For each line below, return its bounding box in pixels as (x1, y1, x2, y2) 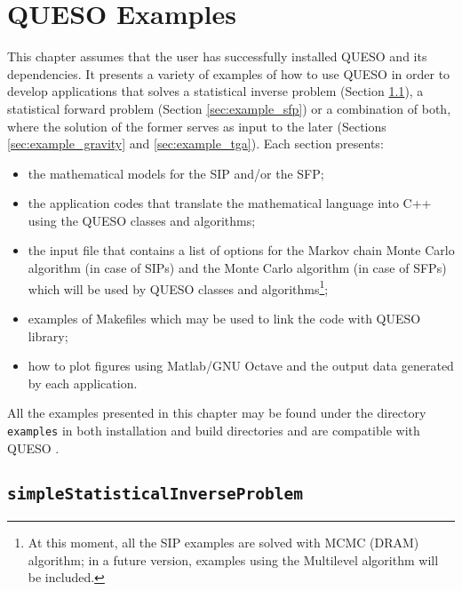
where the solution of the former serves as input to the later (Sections (7, 116, 386, 135)
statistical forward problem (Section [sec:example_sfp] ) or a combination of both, (7, 99, 451, 117)
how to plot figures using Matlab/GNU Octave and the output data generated (28, 356, 454, 375)
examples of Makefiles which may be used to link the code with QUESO (28, 308, 421, 327)
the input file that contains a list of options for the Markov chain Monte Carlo (28, 241, 455, 260)
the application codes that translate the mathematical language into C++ (28, 194, 432, 212)
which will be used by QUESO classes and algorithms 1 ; (28, 276, 329, 298)
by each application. (28, 373, 138, 392)
